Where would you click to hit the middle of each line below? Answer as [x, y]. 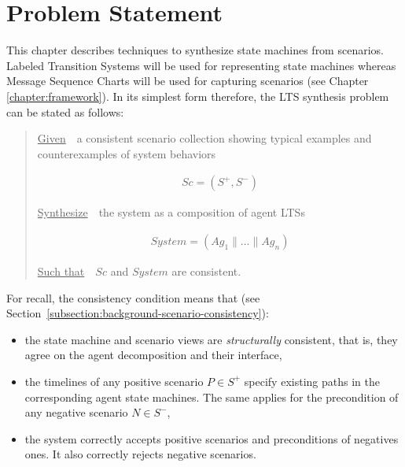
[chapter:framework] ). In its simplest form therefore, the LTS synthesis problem [198, 96]
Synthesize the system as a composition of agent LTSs [171, 212]
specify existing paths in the [312, 381]
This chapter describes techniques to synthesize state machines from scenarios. [195, 50]
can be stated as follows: [65, 111]
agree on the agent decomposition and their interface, [153, 355]
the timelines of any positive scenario [114, 381]
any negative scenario [76, 412]
